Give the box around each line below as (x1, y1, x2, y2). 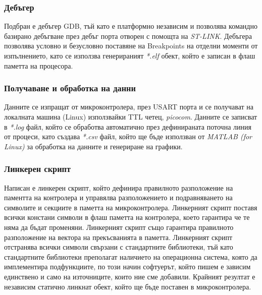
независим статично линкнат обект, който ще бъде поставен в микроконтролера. (4, 281, 251, 291)
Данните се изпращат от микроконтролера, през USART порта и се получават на (4, 101, 254, 112)
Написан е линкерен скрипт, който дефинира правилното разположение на (4, 182, 233, 193)
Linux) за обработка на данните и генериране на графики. (4, 141, 183, 151)
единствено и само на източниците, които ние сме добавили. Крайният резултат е (4, 271, 255, 281)
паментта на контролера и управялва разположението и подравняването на (4, 192, 233, 203)
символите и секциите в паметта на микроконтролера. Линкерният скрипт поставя (4, 202, 257, 212)
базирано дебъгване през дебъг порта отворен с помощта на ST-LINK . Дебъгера (4, 30, 252, 41)
